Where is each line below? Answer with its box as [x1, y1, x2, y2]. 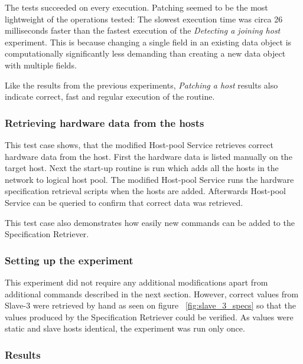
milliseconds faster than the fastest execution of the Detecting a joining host [5, 24, 281, 37]
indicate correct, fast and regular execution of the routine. [5, 90, 215, 103]
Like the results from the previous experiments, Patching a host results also [5, 78, 278, 91]
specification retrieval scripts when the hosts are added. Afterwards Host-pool [5, 185, 286, 197]
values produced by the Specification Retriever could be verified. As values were [5, 310, 294, 323]
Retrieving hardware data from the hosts [5, 115, 204, 130]
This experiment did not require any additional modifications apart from [5, 276, 268, 288]
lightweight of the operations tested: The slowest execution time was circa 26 [5, 12, 283, 25]
